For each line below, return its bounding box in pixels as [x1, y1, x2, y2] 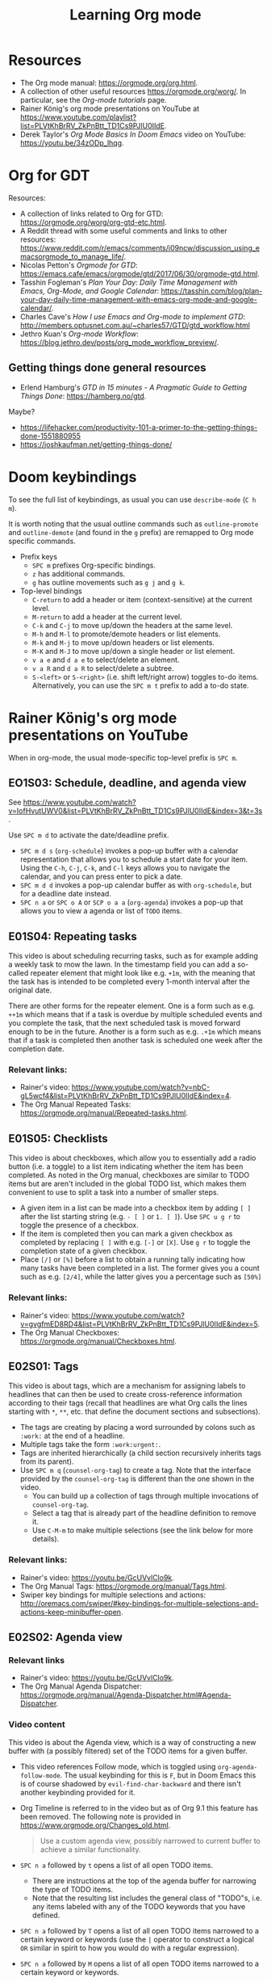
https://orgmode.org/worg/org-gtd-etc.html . [19, 217, 167, 227]
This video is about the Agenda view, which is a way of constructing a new [8, 1737, 256, 1747]
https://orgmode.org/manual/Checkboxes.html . [19, 1336, 177, 1346]
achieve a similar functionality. [40, 1845, 141, 1854]
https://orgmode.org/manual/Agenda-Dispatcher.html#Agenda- [19, 1690, 231, 1700]
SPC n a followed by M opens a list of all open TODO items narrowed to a [19, 1959, 260, 1968]
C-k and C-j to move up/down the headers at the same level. [31, 620, 233, 630]
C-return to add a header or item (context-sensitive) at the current [31, 594, 252, 604]
